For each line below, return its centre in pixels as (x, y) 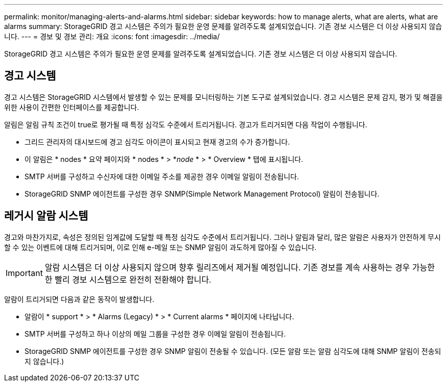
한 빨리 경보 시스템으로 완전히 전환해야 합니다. (128, 279)
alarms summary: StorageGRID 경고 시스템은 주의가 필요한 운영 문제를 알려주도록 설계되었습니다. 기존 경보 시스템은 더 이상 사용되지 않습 (223, 26)
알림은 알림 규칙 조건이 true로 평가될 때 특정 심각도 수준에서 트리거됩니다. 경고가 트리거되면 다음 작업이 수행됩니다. (186, 124)
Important (24, 273)
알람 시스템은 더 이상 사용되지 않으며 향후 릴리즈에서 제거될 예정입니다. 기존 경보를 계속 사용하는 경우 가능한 (240, 267)
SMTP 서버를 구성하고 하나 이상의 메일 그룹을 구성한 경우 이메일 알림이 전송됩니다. (155, 334)
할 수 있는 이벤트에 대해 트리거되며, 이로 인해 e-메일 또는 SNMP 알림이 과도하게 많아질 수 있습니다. (160, 247)
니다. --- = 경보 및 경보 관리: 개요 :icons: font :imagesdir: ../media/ (112, 36)
